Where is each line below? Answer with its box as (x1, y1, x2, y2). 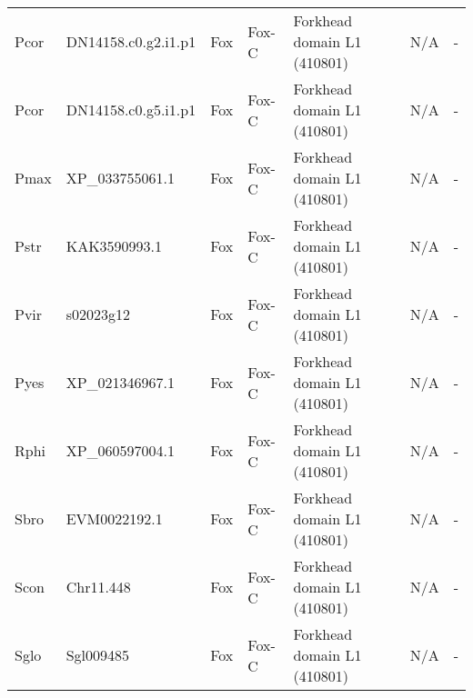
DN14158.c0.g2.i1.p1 (65, 31, 196, 52)
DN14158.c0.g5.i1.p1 (65, 99, 196, 120)
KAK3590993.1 (65, 235, 163, 256)
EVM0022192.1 (65, 508, 163, 529)
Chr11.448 (65, 576, 131, 597)
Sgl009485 (65, 644, 130, 665)
